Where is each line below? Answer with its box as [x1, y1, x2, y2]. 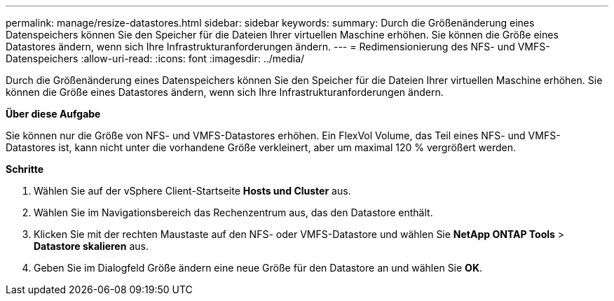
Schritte [6, 163, 43, 175]
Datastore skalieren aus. [34, 240, 149, 252]
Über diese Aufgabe [6, 108, 101, 120]
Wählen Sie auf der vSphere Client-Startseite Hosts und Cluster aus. [34, 185, 351, 197]
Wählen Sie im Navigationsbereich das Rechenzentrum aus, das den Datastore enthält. [34, 206, 433, 218]
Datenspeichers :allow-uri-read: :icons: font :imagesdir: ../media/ [6, 52, 305, 64]
